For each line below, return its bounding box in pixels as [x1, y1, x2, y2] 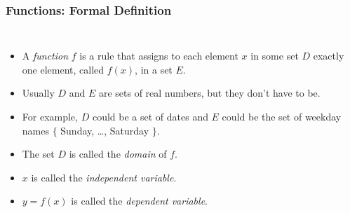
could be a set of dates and [92, 109, 208, 123]
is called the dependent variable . [71, 193, 208, 208]
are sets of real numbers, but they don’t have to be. [98, 85, 321, 100]
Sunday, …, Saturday [60, 123, 149, 137]
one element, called [22, 62, 105, 76]
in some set [250, 48, 299, 63]
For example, [22, 109, 78, 123]
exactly [313, 48, 344, 63]
